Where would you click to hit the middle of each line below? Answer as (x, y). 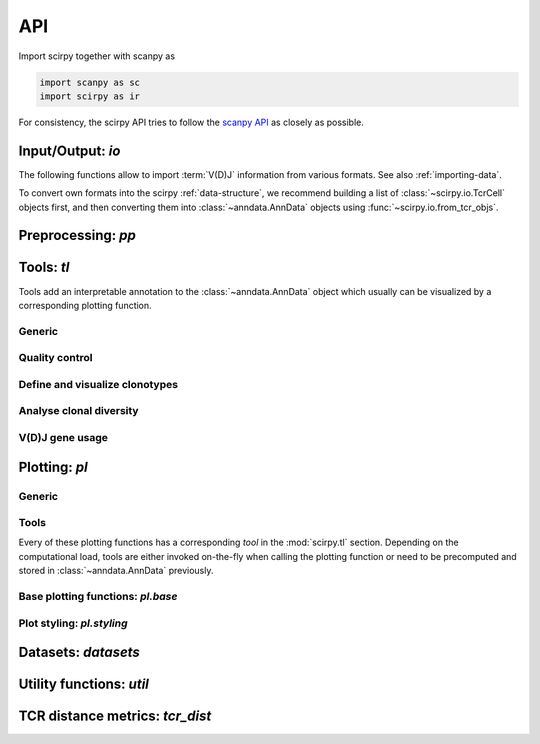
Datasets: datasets (79, 652)
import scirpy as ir (89, 96)
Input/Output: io (69, 150)
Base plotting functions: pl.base (98, 596)
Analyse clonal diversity (78, 411)
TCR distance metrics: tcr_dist (115, 716)
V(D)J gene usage (63, 437)
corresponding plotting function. (85, 305)
